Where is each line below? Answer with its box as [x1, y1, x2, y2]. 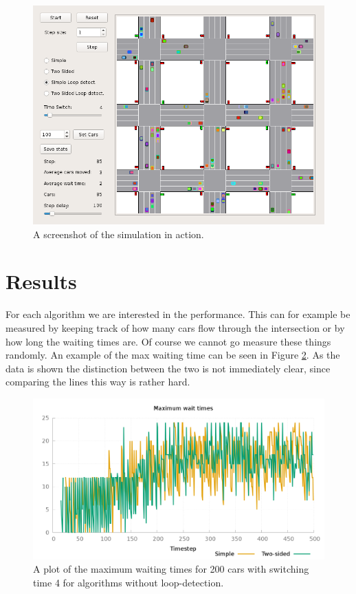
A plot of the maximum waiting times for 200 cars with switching [33, 562, 309, 576]
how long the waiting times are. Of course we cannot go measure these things [5, 334, 331, 348]
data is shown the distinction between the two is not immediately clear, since [5, 361, 331, 375]
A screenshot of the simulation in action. [33, 226, 204, 241]
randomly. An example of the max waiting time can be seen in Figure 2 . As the [5, 348, 340, 362]
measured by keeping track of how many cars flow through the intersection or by [5, 320, 345, 335]
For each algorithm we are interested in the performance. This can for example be [5, 307, 351, 321]
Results [5, 267, 77, 295]
